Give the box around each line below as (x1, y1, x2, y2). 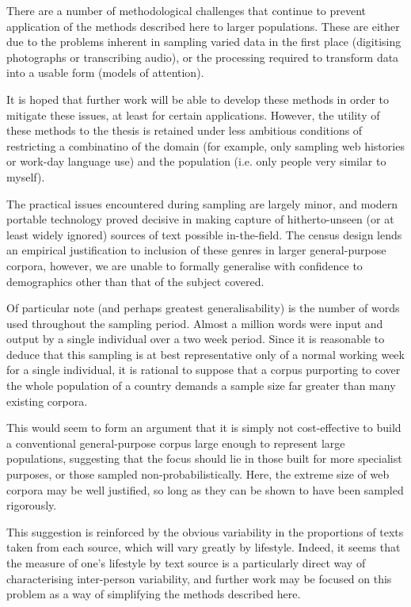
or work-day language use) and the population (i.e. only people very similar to (6, 153, 386, 170)
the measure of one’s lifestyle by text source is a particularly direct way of (6, 555, 366, 571)
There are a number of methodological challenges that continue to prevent (6, 2, 367, 18)
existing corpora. (6, 392, 88, 409)
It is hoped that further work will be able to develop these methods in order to (6, 90, 390, 107)
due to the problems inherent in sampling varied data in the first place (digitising (6, 33, 401, 50)
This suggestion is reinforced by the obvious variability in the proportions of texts (6, 523, 404, 540)
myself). (6, 168, 45, 185)
